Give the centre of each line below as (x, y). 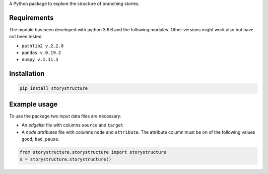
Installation (27, 74)
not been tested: (26, 37)
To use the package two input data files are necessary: (65, 116)
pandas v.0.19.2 (41, 53)
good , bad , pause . (40, 139)
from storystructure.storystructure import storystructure (93, 152)
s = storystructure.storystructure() (66, 159)
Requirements (32, 18)
